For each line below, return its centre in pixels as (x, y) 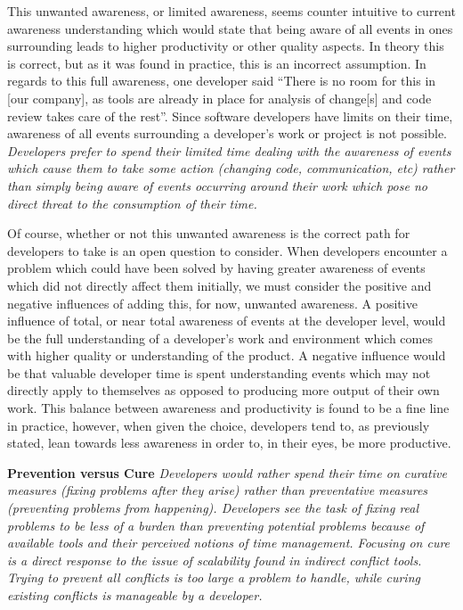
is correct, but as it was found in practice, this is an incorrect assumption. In (217, 63)
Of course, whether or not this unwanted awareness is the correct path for (209, 233)
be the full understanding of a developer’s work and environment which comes (220, 338)
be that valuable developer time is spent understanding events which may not (219, 372)
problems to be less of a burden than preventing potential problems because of (216, 525)
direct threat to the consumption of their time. (132, 203)
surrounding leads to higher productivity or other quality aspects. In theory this (226, 46)
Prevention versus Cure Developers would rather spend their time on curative (227, 472)
